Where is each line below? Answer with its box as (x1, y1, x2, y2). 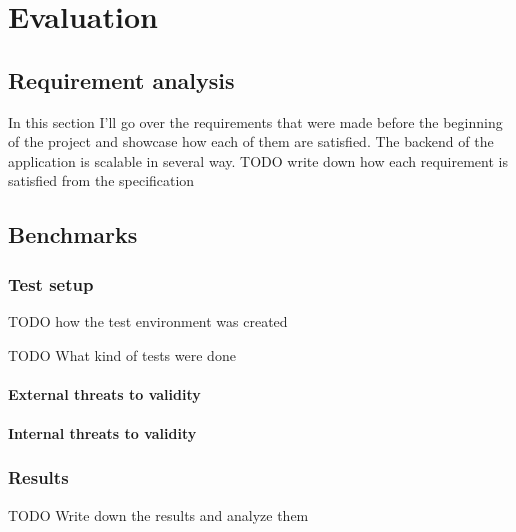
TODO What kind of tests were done (8, 344, 236, 365)
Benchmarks (8, 219, 138, 250)
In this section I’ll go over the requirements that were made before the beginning (8, 111, 503, 132)
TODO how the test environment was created (8, 310, 288, 331)
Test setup (8, 271, 94, 296)
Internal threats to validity (8, 422, 197, 443)
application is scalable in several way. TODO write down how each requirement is (8, 150, 508, 171)
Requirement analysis (8, 64, 235, 95)
